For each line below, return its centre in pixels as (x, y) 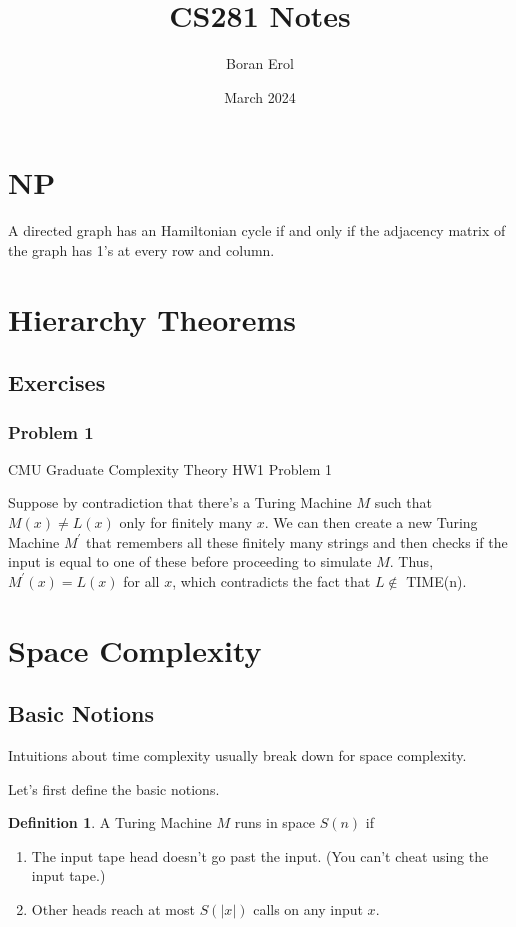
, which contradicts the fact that (271, 580)
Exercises (57, 382)
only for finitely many (186, 522)
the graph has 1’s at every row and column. (141, 249)
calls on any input (308, 908)
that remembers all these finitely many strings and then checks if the (297, 541)
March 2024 (260, 96)
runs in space (275, 822)
